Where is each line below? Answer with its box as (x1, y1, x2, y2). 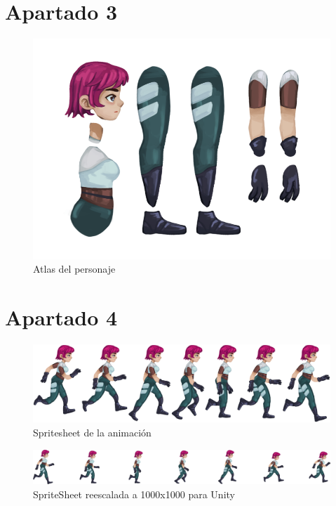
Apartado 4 (5, 303, 118, 332)
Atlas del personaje (33, 261, 116, 276)
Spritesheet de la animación (33, 425, 152, 440)
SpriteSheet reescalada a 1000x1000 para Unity (33, 486, 235, 501)
